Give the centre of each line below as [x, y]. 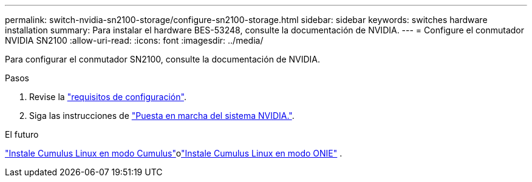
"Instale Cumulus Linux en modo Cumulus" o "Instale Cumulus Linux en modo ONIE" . [174, 153]
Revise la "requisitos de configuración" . [108, 97]
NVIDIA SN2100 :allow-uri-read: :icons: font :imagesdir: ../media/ [134, 40]
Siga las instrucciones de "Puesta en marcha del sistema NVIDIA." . [162, 116]
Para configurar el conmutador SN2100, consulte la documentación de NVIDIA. [163, 59]
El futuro [22, 134]
